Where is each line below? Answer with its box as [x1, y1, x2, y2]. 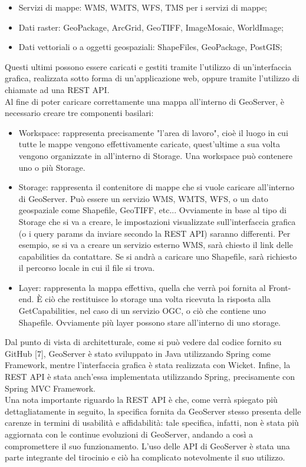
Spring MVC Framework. [5, 382, 96, 394]
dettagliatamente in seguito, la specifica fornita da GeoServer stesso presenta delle [5, 405, 301, 417]
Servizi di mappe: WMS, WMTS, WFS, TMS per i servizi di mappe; [18, 1, 268, 13]
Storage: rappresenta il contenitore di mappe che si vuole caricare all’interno [18, 181, 294, 193]
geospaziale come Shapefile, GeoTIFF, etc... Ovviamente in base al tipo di [18, 204, 287, 216]
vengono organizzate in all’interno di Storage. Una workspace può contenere [18, 149, 293, 161]
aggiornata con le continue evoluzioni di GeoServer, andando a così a [5, 428, 254, 440]
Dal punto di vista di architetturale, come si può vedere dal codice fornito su [5, 336, 282, 348]
